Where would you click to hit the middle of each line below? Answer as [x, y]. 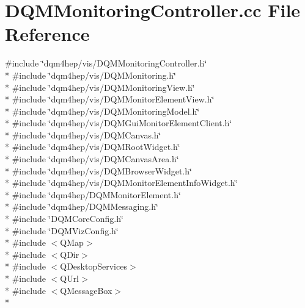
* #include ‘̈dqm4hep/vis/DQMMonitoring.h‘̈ [90, 75]
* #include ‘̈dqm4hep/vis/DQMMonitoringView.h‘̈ [100, 87]
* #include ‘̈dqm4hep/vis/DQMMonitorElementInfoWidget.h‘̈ [121, 183]
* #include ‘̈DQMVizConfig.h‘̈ [62, 230]
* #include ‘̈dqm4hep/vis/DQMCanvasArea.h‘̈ [92, 159]
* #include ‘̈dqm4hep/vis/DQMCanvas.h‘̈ [83, 134]
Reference [47, 34]
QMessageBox [86, 290]
